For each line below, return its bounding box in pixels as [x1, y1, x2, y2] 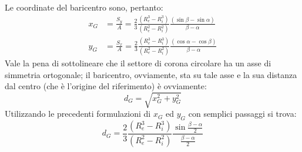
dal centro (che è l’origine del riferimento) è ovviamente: [5, 80, 207, 92]
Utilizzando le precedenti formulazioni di [5, 107, 151, 120]
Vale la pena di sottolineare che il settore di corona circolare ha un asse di [5, 56, 271, 69]
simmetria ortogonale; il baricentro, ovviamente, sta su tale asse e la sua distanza [5, 68, 297, 80]
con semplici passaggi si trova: [188, 107, 297, 120]
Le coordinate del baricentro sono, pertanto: [5, 1, 163, 13]
